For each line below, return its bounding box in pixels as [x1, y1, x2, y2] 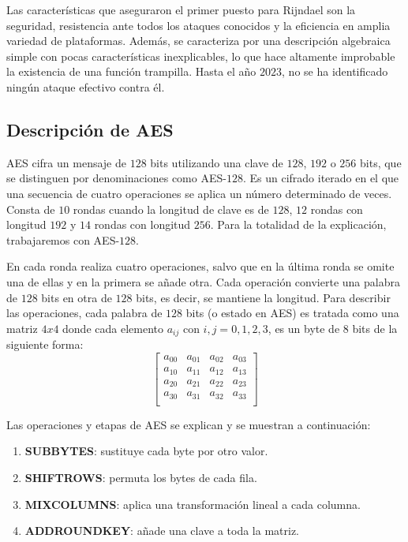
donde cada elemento [62, 320, 163, 336]
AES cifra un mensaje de [6, 154, 126, 170]
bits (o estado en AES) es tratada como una [185, 305, 399, 321]
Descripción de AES [6, 117, 174, 141]
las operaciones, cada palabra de [6, 305, 163, 321]
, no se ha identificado [282, 63, 388, 80]
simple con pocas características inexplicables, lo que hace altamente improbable [6, 47, 395, 64]
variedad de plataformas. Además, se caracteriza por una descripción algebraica [6, 32, 391, 49]
